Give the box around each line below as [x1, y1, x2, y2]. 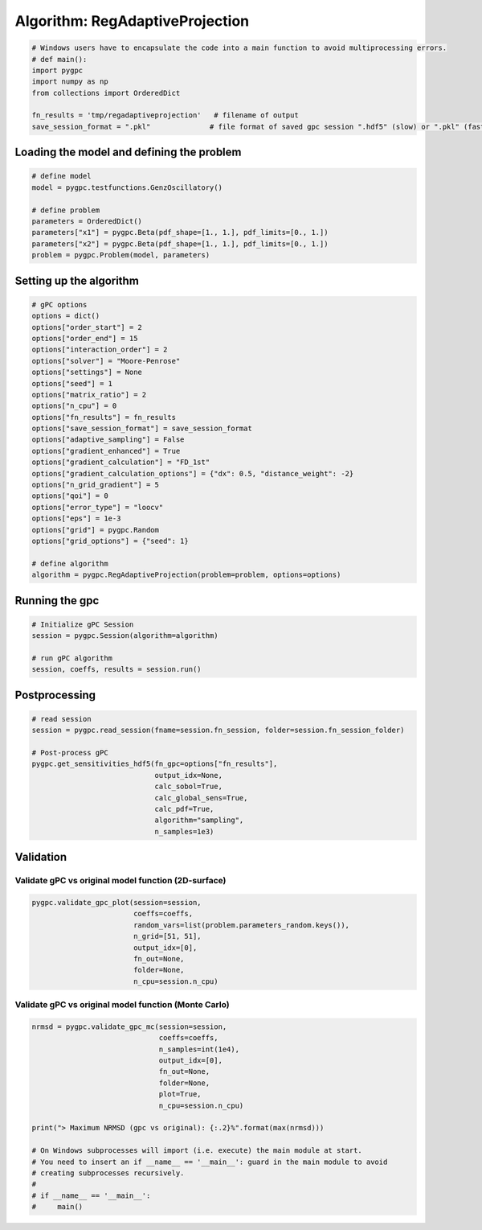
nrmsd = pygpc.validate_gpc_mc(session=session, [31, 1022, 227, 1031]
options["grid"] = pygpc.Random [31, 525, 160, 534]
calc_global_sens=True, [154, 793, 248, 802]
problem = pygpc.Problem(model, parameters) [31, 250, 210, 260]
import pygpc [31, 65, 84, 75]
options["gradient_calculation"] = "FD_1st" [31, 458, 210, 467]
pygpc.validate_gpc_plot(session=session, [31, 898, 202, 907]
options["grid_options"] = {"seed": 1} [31, 537, 189, 545]
